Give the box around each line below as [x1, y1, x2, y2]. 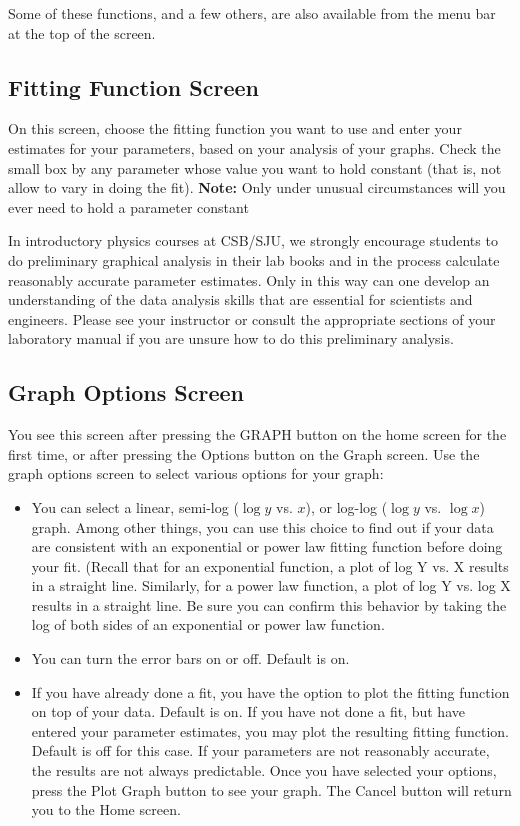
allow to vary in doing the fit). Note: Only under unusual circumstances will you [8, 177, 506, 198]
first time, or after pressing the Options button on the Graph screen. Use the [8, 443, 480, 464]
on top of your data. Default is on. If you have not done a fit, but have [31, 701, 465, 722]
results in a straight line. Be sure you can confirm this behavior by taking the [31, 594, 507, 615]
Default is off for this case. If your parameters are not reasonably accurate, [31, 740, 490, 761]
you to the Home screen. [31, 799, 181, 820]
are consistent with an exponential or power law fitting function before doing [31, 536, 503, 557]
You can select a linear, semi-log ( [31, 496, 239, 517]
